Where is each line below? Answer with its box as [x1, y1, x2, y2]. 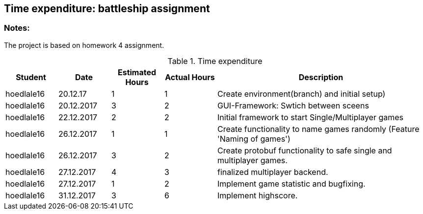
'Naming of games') [217, 133, 291, 144]
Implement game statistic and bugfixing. [217, 178, 366, 189]
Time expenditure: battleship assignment [4, 2, 210, 15]
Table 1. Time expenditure [167, 56, 263, 66]
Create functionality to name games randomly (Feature [217, 124, 420, 134]
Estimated [117, 67, 157, 77]
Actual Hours [165, 72, 215, 82]
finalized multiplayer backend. [217, 167, 328, 177]
